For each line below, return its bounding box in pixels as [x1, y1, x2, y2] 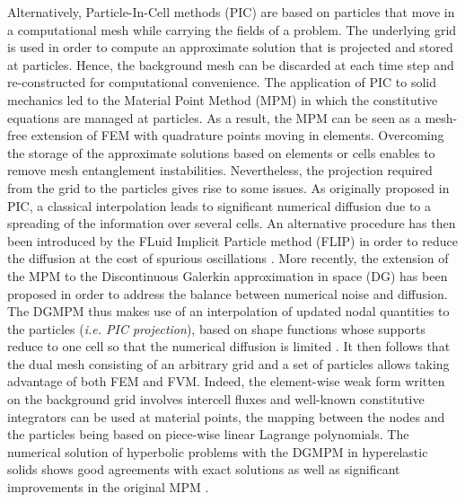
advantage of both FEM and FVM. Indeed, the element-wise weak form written [7, 372, 445, 391]
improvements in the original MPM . [7, 478, 209, 497]
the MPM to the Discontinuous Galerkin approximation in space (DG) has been [7, 266, 448, 285]
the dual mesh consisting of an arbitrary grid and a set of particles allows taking [7, 354, 450, 373]
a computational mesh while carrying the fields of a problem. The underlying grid [7, 20, 457, 39]
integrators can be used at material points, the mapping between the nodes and [7, 407, 445, 426]
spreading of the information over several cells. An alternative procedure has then [7, 214, 456, 233]
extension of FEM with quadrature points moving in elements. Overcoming [31, 126, 444, 145]
